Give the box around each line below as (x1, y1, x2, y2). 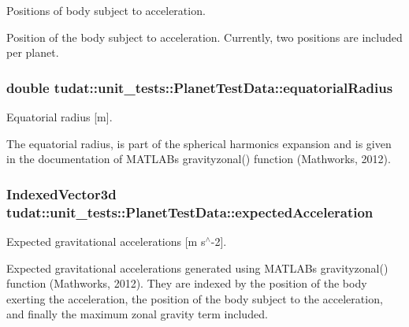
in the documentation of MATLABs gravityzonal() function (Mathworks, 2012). (6, 150, 391, 167)
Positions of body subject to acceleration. (6, 2, 206, 18)
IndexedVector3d (6, 184, 117, 203)
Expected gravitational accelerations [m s (6, 232, 206, 249)
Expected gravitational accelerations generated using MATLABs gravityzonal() (6, 259, 389, 276)
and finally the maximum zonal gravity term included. (6, 306, 268, 322)
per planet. (6, 44, 59, 61)
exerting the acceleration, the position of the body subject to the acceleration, (6, 290, 383, 307)
